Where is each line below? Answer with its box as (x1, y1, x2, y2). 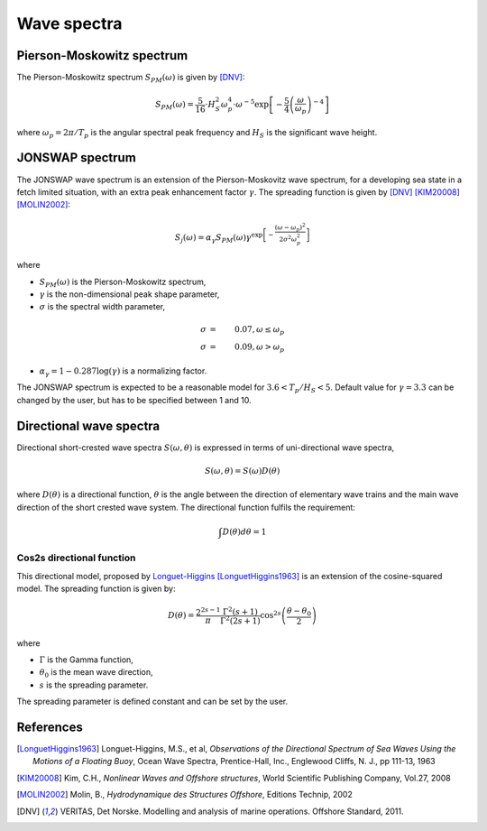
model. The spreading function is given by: (16, 583, 176, 594)
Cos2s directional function (16, 551, 136, 564)
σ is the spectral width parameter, (39, 301, 166, 312)
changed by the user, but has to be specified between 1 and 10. (16, 394, 252, 405)
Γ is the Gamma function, (39, 654, 134, 665)
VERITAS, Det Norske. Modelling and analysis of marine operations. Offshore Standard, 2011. (60, 806, 404, 817)
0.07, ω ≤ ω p (234, 324, 285, 337)
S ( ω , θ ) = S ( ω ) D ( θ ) (204, 466, 280, 476)
